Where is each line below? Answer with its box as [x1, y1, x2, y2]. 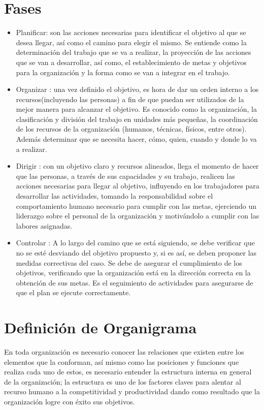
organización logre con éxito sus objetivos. [4, 396, 135, 407]
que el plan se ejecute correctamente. [16, 287, 131, 298]
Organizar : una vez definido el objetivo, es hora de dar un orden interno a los [16, 84, 259, 94]
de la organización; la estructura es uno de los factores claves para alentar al [4, 376, 241, 387]
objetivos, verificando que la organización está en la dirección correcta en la [16, 267, 251, 278]
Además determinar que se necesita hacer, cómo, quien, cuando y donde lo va [16, 134, 257, 144]
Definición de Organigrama [4, 317, 197, 338]
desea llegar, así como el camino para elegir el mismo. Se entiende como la [16, 37, 247, 47]
